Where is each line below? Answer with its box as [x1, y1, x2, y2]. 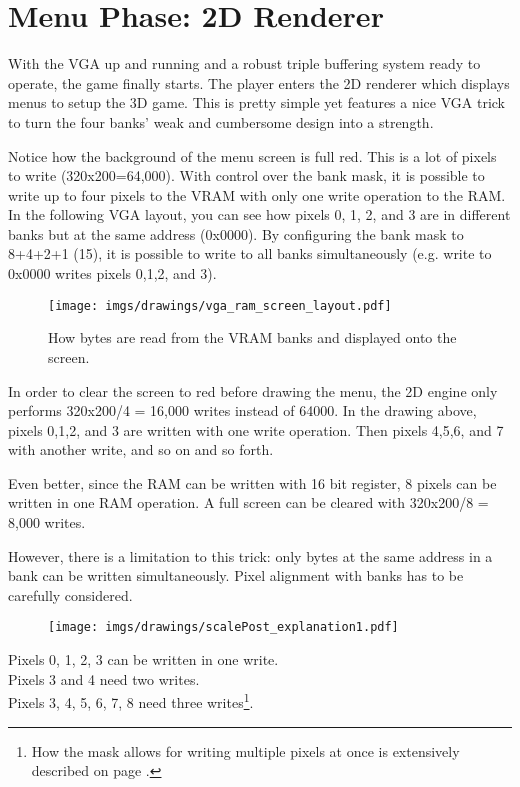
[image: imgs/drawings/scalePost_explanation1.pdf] [48, 620, 399, 635]
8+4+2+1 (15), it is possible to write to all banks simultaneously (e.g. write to [8, 243, 492, 264]
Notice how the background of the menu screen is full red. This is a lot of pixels [8, 145, 497, 166]
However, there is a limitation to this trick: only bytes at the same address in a [8, 545, 493, 566]
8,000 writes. [8, 512, 86, 533]
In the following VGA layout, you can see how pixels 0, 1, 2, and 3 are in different [8, 204, 511, 225]
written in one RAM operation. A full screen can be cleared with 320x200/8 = [8, 492, 489, 513]
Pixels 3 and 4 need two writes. [8, 668, 200, 689]
